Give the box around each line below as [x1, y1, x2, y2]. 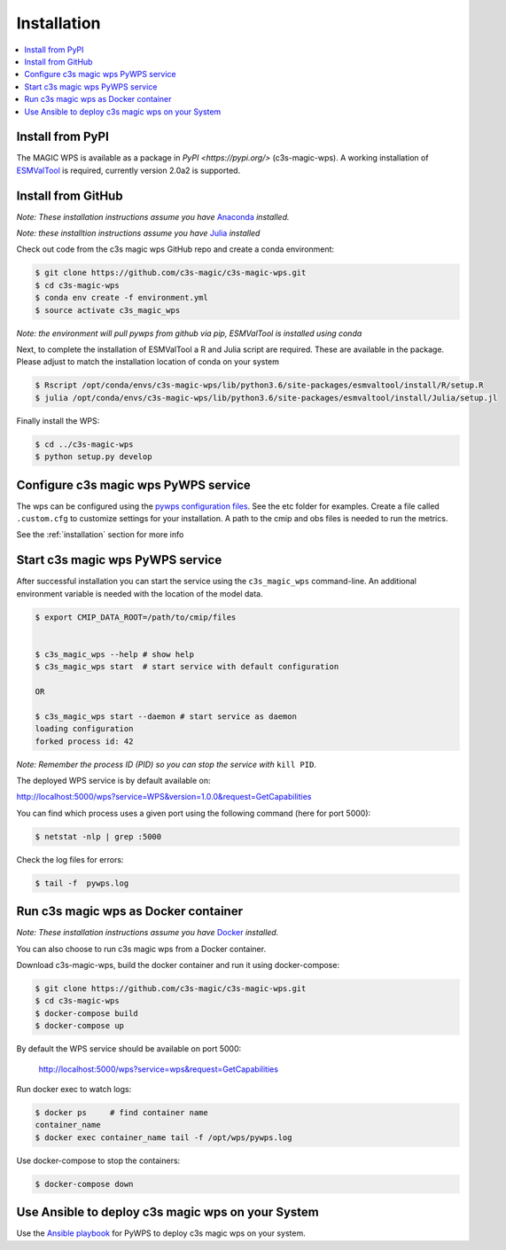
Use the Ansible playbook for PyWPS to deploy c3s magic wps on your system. [16, 1228, 306, 1238]
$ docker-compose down [35, 1179, 134, 1189]
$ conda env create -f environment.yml [35, 293, 208, 303]
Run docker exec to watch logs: [16, 1083, 132, 1094]
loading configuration [35, 723, 134, 734]
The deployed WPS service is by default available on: [16, 775, 212, 785]
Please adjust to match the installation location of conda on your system [16, 356, 279, 367]
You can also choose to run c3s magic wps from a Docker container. [16, 943, 266, 954]
